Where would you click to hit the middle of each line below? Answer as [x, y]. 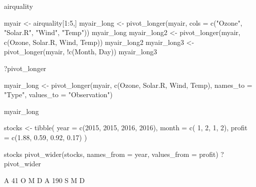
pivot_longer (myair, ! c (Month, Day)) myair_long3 [81, 52]
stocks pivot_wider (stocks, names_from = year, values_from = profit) [111, 154]
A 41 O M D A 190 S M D [44, 180]
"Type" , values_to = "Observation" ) [58, 94]
